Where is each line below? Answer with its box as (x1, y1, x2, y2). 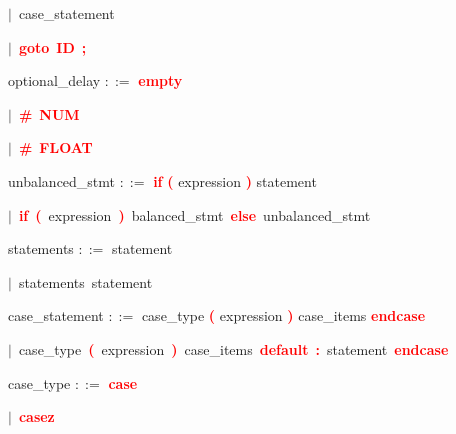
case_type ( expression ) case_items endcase (141, 305, 426, 326)
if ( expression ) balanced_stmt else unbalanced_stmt (18, 204, 371, 225)
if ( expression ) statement (153, 170, 317, 191)
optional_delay (8, 70, 101, 91)
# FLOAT (18, 137, 93, 158)
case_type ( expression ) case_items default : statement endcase (18, 338, 449, 359)
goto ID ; (18, 36, 87, 57)
